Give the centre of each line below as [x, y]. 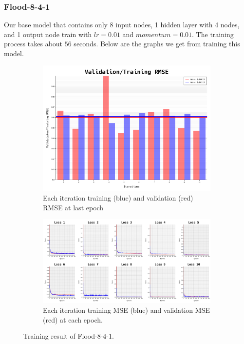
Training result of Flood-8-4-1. [69, 336]
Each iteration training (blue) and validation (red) [118, 198]
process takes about [33, 44]
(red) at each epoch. [73, 319]
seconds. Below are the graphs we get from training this [157, 44]
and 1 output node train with [48, 34]
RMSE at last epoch [73, 207]
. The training [213, 34]
